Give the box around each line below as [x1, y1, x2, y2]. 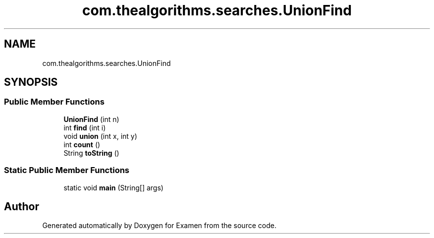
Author [4, 200, 39, 213]
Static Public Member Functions [4, 165, 130, 176]
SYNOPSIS [4, 76, 58, 89]
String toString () [63, 148, 119, 157]
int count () [63, 140, 101, 149]
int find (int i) [63, 123, 106, 132]
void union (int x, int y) [63, 131, 137, 140]
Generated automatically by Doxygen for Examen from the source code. [42, 221, 276, 230]
